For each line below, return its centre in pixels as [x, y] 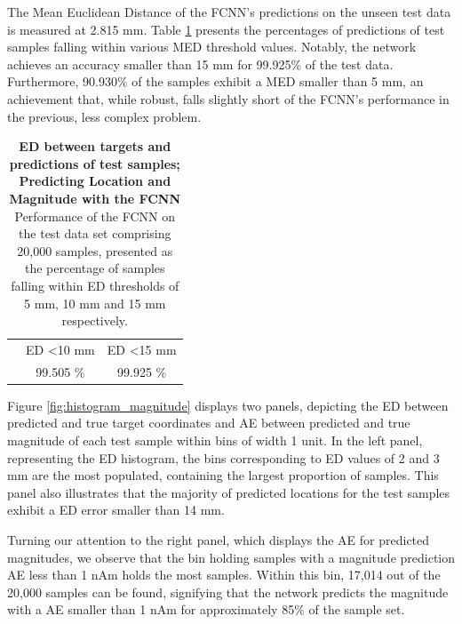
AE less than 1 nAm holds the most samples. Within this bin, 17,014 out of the [224, 575]
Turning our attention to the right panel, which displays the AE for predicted [219, 540]
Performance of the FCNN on [95, 216]
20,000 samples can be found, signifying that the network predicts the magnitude [228, 592]
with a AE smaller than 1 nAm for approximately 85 [151, 609]
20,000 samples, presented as [95, 250]
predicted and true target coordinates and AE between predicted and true [209, 423]
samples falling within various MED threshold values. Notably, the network [212, 47]
